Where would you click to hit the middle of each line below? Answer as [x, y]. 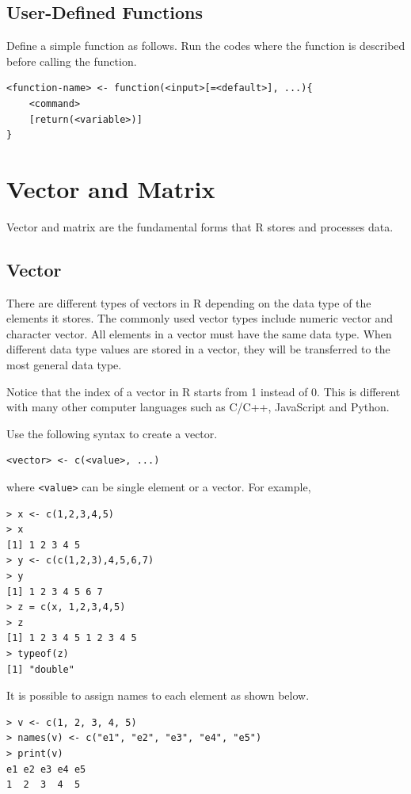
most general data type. [64, 365]
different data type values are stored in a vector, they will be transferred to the [198, 349]
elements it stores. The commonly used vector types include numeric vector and [200, 318]
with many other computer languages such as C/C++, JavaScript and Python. [198, 407]
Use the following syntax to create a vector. [112, 433]
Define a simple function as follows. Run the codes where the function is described [206, 46]
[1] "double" [40, 669]
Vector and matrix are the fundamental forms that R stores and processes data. [200, 226]
